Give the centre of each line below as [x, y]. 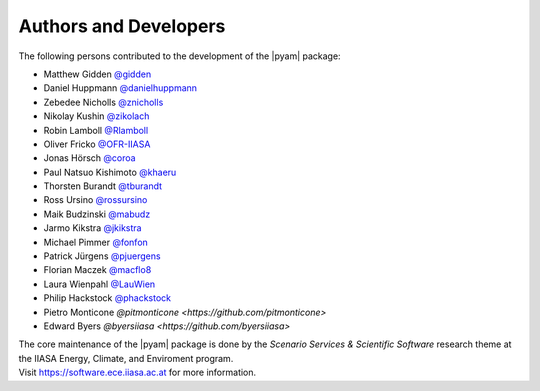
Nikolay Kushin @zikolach [96, 116]
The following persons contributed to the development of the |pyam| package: [179, 56]
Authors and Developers [122, 26]
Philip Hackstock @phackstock [107, 298]
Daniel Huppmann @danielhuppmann [120, 88]
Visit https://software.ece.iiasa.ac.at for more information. [137, 372]
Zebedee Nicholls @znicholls [103, 102]
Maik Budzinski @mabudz [97, 214]
